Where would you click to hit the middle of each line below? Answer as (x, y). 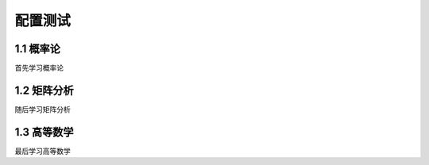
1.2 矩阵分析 (44, 90)
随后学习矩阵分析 (43, 109)
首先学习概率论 (39, 68)
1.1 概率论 (38, 49)
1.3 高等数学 (44, 132)
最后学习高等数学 (43, 151)
